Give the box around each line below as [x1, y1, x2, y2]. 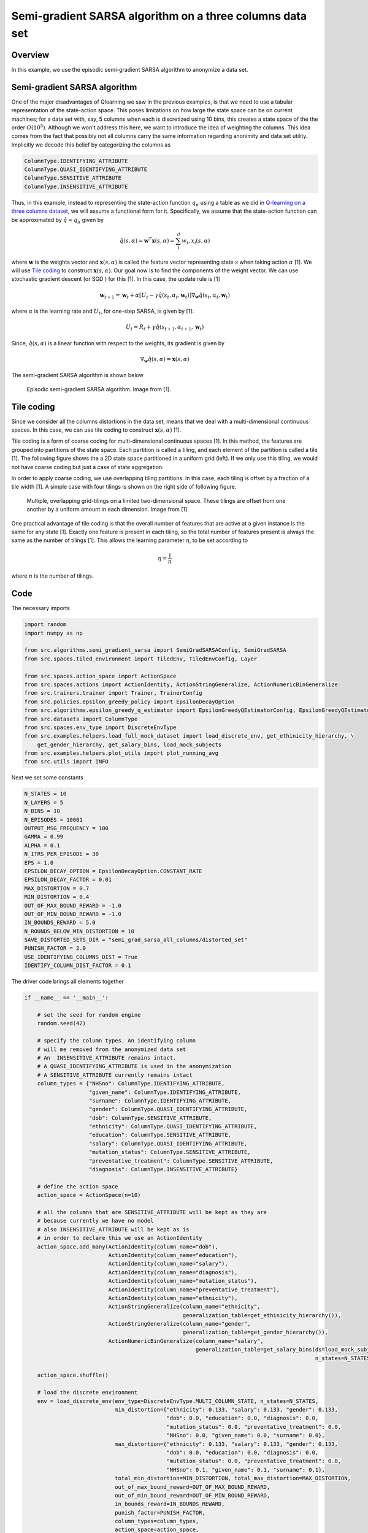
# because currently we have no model [37, 1217, 154, 1225]
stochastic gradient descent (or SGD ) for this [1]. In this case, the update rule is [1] [11, 275, 220, 283]
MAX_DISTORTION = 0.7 [24, 885, 90, 892]
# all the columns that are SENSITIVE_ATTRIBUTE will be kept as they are [37, 1209, 267, 1215]
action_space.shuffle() [37, 1372, 109, 1379]
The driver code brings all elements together [11, 978, 125, 985]
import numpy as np [24, 629, 83, 637]
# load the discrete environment [37, 1389, 138, 1396]
